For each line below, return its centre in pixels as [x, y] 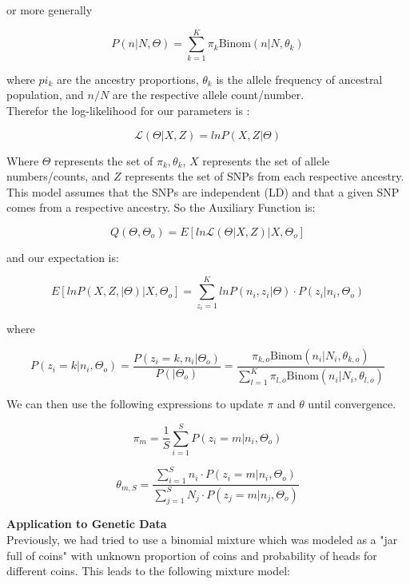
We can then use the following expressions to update [135, 404]
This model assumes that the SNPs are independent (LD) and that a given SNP [203, 191]
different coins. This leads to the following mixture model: [148, 571]
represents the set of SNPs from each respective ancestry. [265, 176]
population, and [45, 95]
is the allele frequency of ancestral [299, 79]
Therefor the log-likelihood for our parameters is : [128, 110]
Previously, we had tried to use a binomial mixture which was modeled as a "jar [202, 539]
